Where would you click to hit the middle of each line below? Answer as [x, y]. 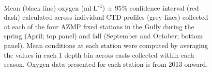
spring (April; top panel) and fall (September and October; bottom [103, 36]
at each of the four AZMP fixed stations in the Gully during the [99, 26]
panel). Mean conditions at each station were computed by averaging [106, 45]
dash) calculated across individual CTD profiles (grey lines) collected [106, 17]
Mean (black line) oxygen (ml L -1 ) [55, 7]
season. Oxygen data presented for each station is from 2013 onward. [106, 64]
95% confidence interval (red [157, 7]
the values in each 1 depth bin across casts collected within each [99, 54]
